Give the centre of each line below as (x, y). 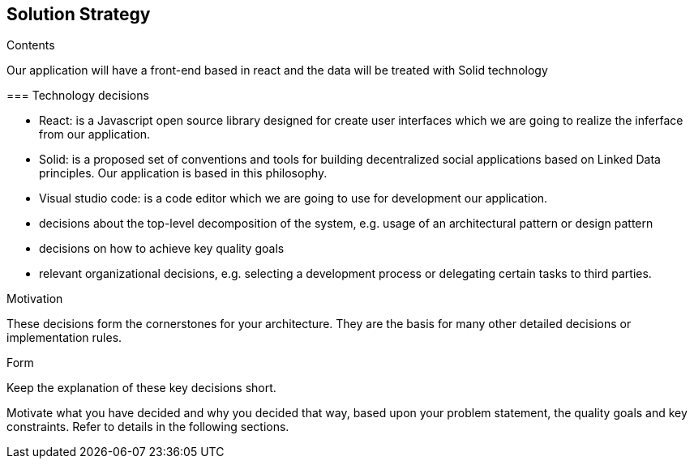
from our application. (95, 134)
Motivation (35, 299)
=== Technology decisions (78, 96)
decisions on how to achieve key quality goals (162, 249)
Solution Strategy (79, 14)
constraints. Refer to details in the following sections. (148, 427)
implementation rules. (64, 338)
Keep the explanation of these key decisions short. (141, 388)
